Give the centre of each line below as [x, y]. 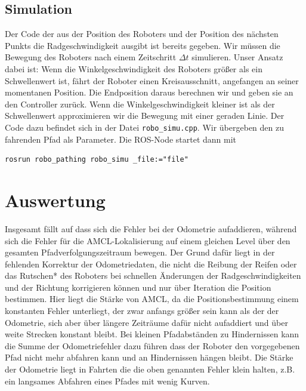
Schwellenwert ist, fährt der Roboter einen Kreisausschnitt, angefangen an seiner [152, 80]
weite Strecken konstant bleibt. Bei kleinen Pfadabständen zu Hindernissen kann [152, 334]
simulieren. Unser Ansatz [237, 57]
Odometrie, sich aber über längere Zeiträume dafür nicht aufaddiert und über [146, 322]
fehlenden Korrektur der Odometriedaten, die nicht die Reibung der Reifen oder [151, 264]
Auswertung [55, 200]
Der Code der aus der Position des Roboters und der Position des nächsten [142, 34]
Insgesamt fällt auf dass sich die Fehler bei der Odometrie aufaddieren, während [151, 228]
